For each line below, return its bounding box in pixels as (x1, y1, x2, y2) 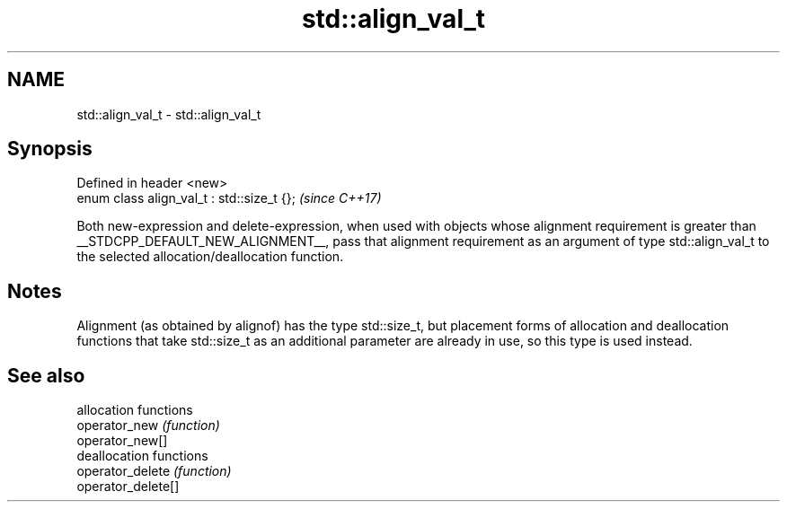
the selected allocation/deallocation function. (76, 249, 344, 265)
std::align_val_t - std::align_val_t (76, 106, 261, 122)
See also (7, 364, 85, 387)
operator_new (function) (76, 417, 220, 434)
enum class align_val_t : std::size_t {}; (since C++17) (76, 190, 382, 206)
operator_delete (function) (76, 463, 232, 479)
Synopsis (7, 137, 93, 161)
